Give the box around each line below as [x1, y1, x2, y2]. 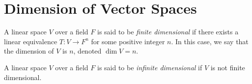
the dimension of [4, 46, 54, 56]
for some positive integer [91, 36, 165, 46]
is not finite [210, 62, 245, 72]
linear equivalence [4, 36, 57, 46]
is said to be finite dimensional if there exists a [97, 27, 239, 37]
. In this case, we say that [171, 36, 249, 46]
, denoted [73, 46, 102, 56]
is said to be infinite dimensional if [97, 62, 202, 72]
